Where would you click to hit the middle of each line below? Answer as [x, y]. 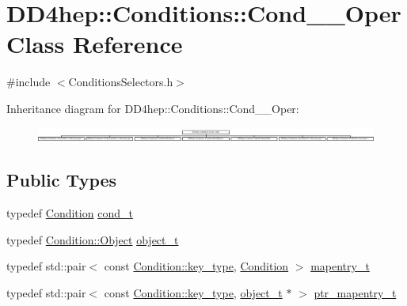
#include [29, 82]
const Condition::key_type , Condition [196, 266]
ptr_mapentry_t [355, 293]
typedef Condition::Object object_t [93, 239]
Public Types [62, 180]
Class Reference [95, 44]
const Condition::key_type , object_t [193, 293]
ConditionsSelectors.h [121, 82]
